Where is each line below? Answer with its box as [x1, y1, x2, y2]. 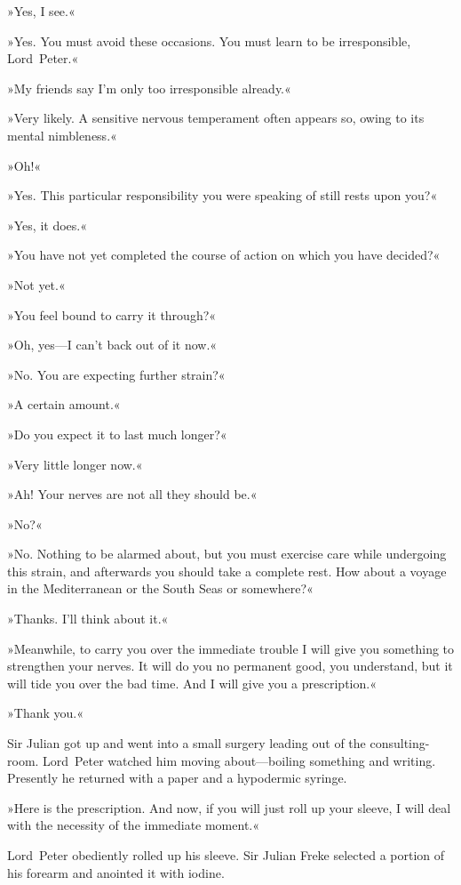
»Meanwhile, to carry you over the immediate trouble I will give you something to [7, 639, 455, 657]
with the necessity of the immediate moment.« [7, 816, 260, 834]
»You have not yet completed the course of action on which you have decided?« [7, 245, 441, 264]
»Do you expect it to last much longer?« [7, 424, 227, 443]
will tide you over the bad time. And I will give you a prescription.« [7, 673, 377, 692]
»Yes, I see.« [7, 2, 76, 20]
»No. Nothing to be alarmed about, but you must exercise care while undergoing [7, 544, 447, 563]
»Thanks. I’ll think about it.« [7, 609, 169, 628]
